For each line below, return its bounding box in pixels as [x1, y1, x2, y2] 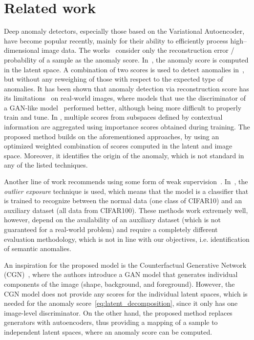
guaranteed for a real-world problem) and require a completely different [4, 224, 218, 234]
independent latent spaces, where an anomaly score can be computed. [4, 326, 212, 337]
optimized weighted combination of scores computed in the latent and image [4, 141, 233, 151]
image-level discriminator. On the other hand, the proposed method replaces [4, 307, 233, 318]
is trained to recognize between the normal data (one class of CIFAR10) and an [4, 195, 242, 206]
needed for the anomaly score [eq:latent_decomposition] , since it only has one [4, 298, 238, 308]
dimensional [4, 45, 40, 55]
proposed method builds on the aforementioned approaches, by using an [4, 131, 219, 141]
